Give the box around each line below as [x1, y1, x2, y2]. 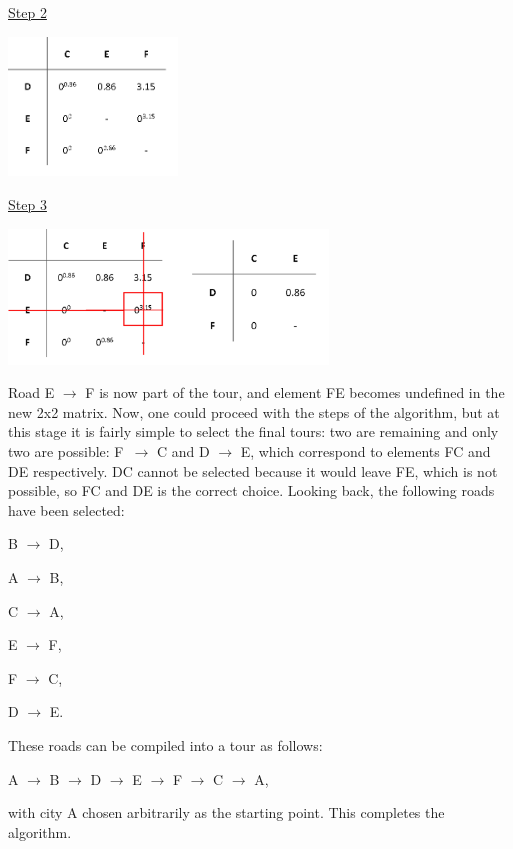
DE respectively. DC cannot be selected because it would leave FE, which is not [8, 460, 498, 481]
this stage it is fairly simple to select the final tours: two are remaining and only [8, 421, 499, 442]
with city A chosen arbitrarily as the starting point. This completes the [8, 802, 445, 823]
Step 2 [8, 2, 47, 22]
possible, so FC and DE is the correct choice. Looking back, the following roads [8, 480, 495, 501]
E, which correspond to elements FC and [240, 441, 491, 462]
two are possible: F [8, 441, 124, 462]
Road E [8, 382, 55, 403]
